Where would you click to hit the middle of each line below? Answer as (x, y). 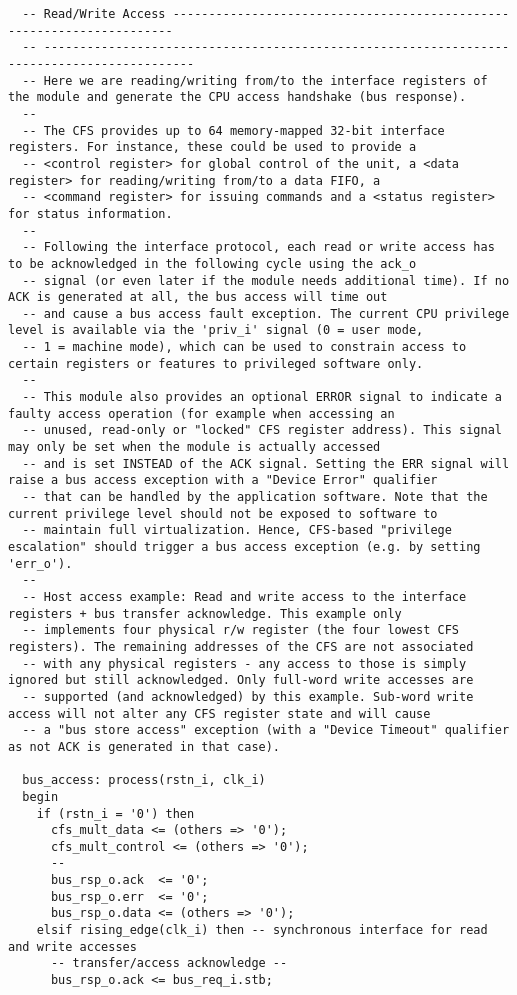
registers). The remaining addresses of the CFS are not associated (241, 646)
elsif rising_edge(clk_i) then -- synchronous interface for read (262, 930)
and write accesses (72, 946)
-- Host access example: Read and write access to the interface (244, 596)
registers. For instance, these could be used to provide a (212, 147)
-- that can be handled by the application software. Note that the (255, 497)
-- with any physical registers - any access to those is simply (244, 663)
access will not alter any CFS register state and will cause (219, 713)
